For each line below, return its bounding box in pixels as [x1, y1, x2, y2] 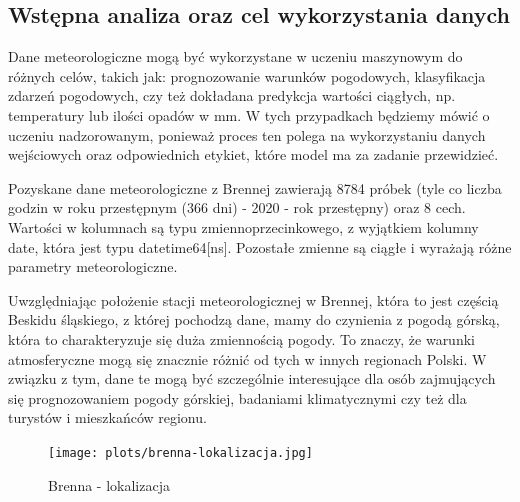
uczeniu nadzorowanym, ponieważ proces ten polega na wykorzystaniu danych [8, 124, 486, 145]
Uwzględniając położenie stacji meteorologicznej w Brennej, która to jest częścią [8, 289, 499, 310]
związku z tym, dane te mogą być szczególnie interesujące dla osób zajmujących [8, 368, 496, 389]
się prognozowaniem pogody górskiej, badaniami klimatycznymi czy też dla [8, 387, 467, 408]
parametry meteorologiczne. [8, 256, 178, 277]
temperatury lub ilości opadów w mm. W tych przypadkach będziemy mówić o [8, 104, 490, 125]
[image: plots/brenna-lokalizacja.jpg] [48, 445, 313, 460]
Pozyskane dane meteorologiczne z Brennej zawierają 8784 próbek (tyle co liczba [8, 177, 502, 198]
